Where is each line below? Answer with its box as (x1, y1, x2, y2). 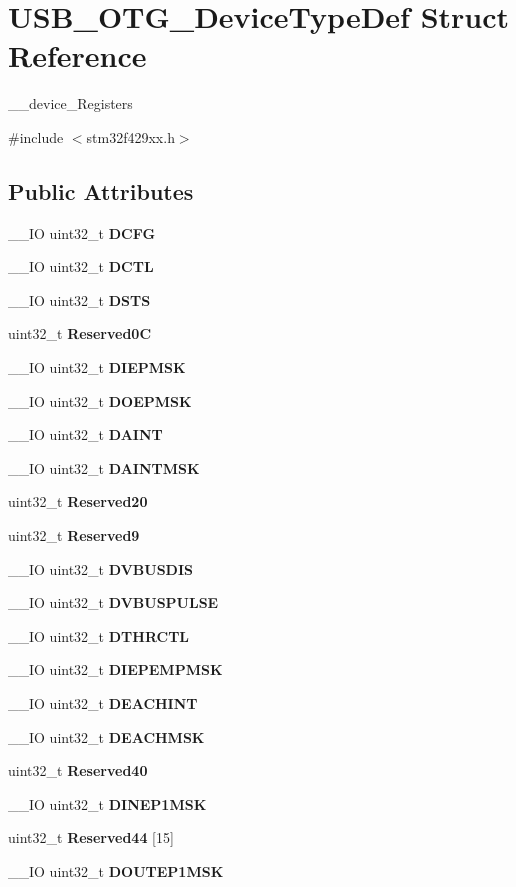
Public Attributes (8, 175, 194, 206)
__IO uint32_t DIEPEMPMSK (8, 659, 223, 680)
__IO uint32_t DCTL (8, 256, 154, 277)
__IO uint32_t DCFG (8, 222, 156, 243)
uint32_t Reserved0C (8, 323, 152, 344)
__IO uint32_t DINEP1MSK (8, 793, 207, 814)
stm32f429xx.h (86, 126, 175, 147)
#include (8, 126, 64, 147)
